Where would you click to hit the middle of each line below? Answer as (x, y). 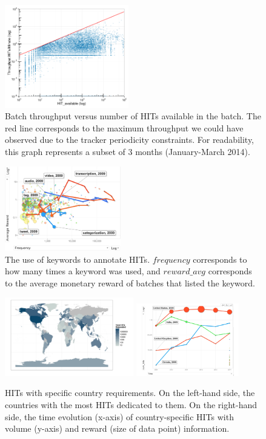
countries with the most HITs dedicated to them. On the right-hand (131, 405)
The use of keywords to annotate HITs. (78, 259)
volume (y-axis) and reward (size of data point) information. (117, 428)
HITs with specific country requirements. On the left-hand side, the (130, 393)
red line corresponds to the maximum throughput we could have (124, 127)
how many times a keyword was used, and (83, 271)
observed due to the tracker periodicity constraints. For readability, (130, 140)
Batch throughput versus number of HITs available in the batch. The (133, 116)
